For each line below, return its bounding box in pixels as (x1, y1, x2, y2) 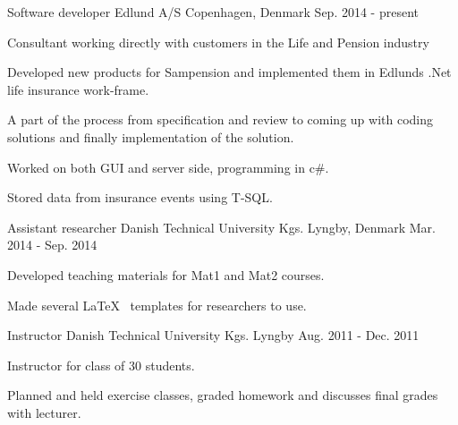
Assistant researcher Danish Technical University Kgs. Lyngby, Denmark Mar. (7, 217, 436, 236)
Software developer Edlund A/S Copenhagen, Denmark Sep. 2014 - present (7, 3, 419, 21)
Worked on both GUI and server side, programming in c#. (7, 157, 329, 176)
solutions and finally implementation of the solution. (7, 127, 294, 146)
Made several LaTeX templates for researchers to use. (7, 295, 307, 314)
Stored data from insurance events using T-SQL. (7, 188, 273, 207)
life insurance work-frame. (7, 80, 149, 98)
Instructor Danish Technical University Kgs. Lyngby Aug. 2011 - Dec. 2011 (7, 326, 420, 344)
